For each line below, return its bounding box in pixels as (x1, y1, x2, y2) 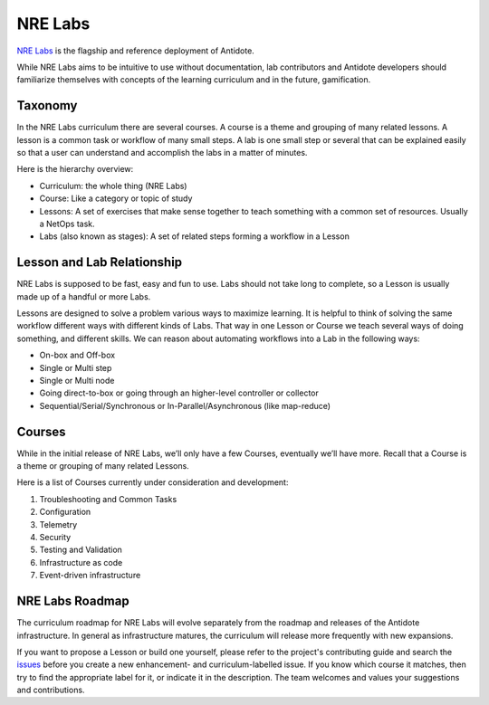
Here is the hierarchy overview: (16, 164, 134, 175)
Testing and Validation (39, 544, 122, 556)
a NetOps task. (39, 218, 95, 229)
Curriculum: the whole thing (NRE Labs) (39, 180, 187, 191)
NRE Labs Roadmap (16, 594, 130, 609)
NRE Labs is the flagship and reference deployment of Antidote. (16, 45, 255, 56)
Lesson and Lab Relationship (16, 254, 183, 271)
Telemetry (39, 519, 78, 529)
